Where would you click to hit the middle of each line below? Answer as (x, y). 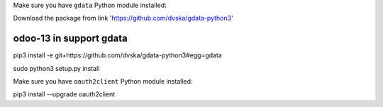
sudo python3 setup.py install (56, 68)
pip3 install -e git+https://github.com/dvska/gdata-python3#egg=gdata (118, 55)
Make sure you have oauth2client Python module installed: (103, 81)
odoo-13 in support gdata (70, 39)
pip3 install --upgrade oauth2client (64, 94)
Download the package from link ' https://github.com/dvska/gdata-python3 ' (123, 18)
